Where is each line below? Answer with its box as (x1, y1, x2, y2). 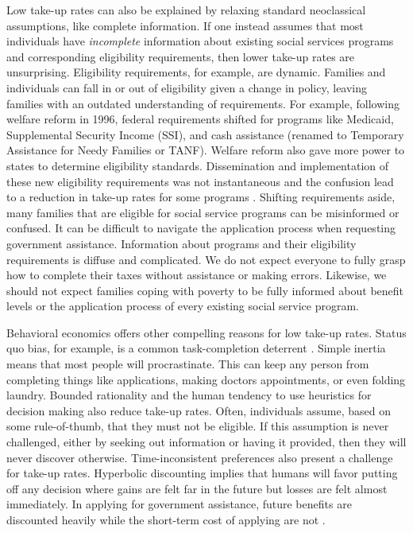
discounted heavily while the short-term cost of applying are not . (6, 512, 326, 527)
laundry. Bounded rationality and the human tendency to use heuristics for (6, 387, 372, 403)
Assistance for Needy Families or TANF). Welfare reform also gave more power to (6, 142, 405, 158)
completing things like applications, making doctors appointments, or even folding (6, 371, 406, 387)
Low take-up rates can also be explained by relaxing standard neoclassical (6, 2, 366, 18)
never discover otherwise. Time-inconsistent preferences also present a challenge (6, 449, 393, 465)
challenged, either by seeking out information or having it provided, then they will (6, 434, 407, 450)
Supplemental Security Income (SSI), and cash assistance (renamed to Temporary (6, 126, 404, 142)
